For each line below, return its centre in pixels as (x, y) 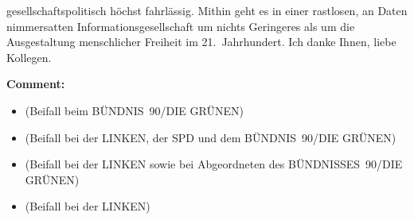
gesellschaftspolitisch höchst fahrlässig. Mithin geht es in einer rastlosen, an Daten (207, 10)
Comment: (36, 84)
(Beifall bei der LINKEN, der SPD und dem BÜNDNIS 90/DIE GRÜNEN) (211, 137)
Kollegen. (29, 57)
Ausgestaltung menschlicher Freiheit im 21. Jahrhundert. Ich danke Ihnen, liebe (201, 42)
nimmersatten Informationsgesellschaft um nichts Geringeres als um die (181, 26)
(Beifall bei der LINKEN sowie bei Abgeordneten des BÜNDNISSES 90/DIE (214, 164)
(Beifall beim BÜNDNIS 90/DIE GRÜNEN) (134, 110)
